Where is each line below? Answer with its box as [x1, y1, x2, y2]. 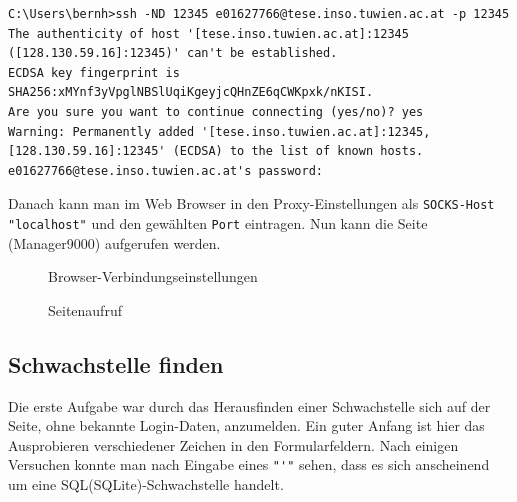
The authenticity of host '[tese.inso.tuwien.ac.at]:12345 [8, 26, 409, 41]
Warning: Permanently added [8, 124, 195, 139]
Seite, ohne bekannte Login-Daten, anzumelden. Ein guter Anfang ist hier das [8, 415, 485, 436]
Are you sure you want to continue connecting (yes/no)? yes [8, 104, 424, 119]
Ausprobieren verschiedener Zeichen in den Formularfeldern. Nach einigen [8, 434, 459, 455]
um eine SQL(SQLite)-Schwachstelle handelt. [8, 474, 284, 495]
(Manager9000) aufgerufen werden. [8, 232, 221, 253]
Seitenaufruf [48, 299, 122, 320]
